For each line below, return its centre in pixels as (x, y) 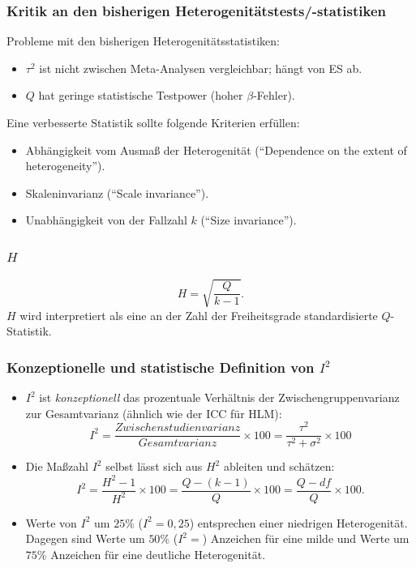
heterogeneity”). (65, 166)
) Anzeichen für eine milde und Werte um (306, 538)
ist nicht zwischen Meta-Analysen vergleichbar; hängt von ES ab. (201, 68)
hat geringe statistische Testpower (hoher (141, 95)
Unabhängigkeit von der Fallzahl (106, 220)
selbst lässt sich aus (154, 466)
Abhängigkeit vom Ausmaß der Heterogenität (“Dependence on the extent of (216, 149)
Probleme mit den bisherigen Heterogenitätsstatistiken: (144, 41)
